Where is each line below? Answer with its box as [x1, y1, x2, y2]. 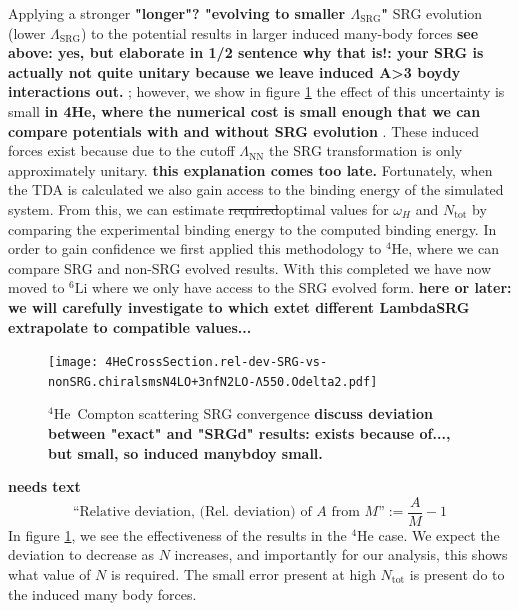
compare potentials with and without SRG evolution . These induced [8, 120, 480, 141]
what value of [8, 564, 91, 585]
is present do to [409, 564, 505, 585]
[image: [48, 355, 99, 370]
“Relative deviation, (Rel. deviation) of [72, 505, 312, 520]
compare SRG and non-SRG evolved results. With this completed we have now [8, 257, 492, 278]
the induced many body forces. [8, 583, 197, 604]
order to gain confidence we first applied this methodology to [8, 238, 382, 259]
